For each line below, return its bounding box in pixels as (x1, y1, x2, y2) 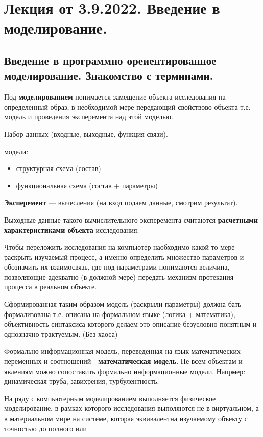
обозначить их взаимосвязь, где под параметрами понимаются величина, (4, 261, 230, 272)
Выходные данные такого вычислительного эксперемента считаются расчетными (4, 214, 258, 225)
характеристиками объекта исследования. (4, 224, 139, 235)
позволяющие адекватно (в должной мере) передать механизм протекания (4, 271, 234, 282)
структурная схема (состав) (16, 163, 101, 174)
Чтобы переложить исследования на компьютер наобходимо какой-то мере (4, 241, 235, 252)
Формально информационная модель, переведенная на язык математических (4, 346, 241, 356)
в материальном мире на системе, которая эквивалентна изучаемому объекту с (4, 413, 248, 423)
